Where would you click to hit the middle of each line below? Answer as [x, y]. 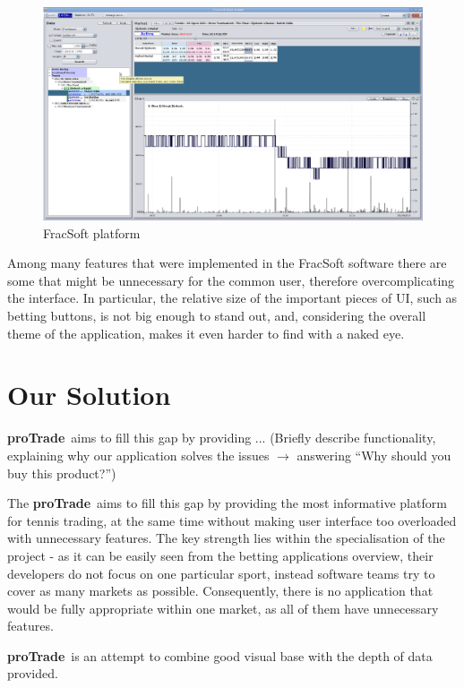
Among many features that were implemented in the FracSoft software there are [227, 263]
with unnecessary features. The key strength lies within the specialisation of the [226, 538]
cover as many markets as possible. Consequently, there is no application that [220, 591]
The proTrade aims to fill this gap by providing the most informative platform [227, 503]
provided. [33, 673]
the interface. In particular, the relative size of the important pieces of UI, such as [232, 298]
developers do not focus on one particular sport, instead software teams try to [221, 573]
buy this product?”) [62, 473]
